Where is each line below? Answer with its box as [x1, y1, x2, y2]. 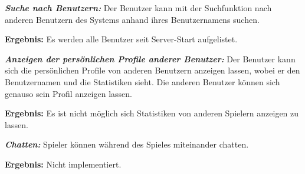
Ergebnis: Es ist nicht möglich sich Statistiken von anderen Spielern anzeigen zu [5, 107, 299, 119]
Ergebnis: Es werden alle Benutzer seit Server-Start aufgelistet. [5, 33, 238, 45]
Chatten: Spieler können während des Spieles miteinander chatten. [5, 138, 249, 150]
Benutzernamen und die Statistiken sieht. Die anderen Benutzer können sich [5, 75, 280, 88]
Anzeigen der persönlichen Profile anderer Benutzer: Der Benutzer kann [5, 52, 296, 65]
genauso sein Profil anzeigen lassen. [5, 87, 132, 99]
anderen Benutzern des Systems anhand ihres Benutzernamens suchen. [5, 13, 260, 25]
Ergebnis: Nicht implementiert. [5, 158, 122, 170]
